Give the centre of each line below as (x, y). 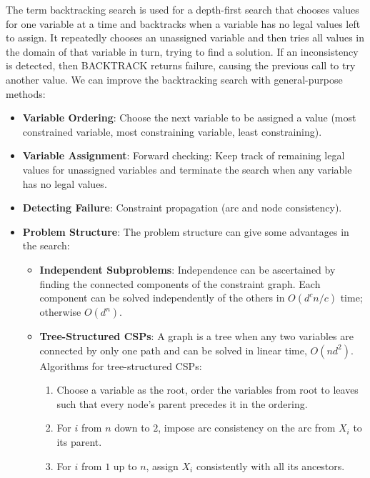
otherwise (60, 312)
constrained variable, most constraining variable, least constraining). (172, 131)
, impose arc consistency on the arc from (247, 428)
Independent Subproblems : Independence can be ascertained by (187, 269)
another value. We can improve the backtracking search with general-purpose (174, 79)
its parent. (79, 442)
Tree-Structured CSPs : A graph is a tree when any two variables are (196, 336)
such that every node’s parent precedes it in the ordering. (182, 403)
